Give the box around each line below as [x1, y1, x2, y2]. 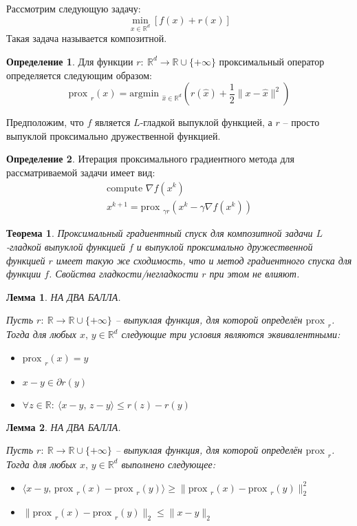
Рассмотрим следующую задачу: [6, 1, 141, 15]
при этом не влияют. [209, 266, 300, 281]
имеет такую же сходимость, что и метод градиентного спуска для [56, 253, 352, 267]
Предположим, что [6, 115, 84, 129]
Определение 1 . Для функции [6, 54, 133, 68]
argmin [129, 89, 160, 99]
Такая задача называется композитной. [6, 31, 167, 45]
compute [107, 183, 143, 193]
